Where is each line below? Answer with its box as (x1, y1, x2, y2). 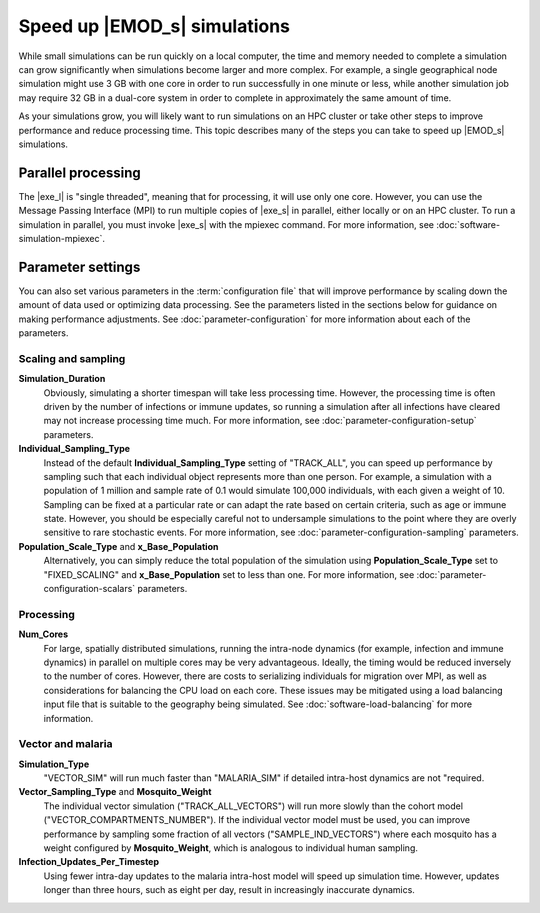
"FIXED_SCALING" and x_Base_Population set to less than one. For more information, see (43, 568, 415, 580)
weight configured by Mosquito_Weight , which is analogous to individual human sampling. (43, 842, 419, 854)
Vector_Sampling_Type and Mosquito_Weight (18, 786, 212, 798)
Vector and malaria (18, 737, 113, 751)
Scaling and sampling (18, 351, 126, 365)
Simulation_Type (18, 758, 90, 770)
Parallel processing (18, 164, 142, 181)
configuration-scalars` (43, 583, 136, 595)
